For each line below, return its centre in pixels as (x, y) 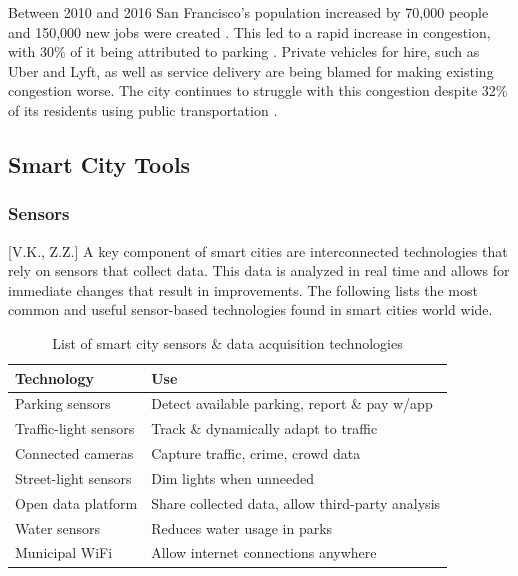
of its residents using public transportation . (143, 109)
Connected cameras (74, 453)
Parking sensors (63, 403)
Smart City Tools (99, 163)
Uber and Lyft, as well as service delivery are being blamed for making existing (251, 70)
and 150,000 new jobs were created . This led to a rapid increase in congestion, (249, 31)
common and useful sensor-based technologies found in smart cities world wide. (250, 309)
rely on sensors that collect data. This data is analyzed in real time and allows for (259, 270)
